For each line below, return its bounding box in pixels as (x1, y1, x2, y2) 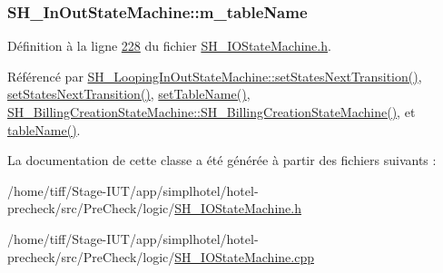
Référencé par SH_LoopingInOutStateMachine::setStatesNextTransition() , (7, 66, 422, 85)
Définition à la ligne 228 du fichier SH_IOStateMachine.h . (7, 36, 331, 55)
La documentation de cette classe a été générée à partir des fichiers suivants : (7, 151, 437, 170)
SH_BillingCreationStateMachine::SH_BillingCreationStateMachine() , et (7, 102, 416, 121)
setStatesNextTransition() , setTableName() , (7, 84, 251, 103)
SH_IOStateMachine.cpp (174, 247, 314, 266)
